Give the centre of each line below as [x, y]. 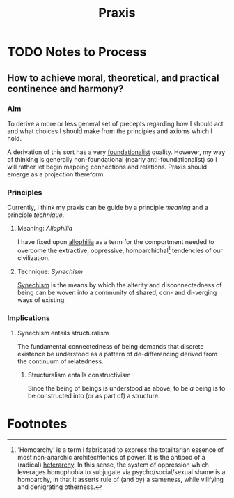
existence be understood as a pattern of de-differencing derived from [117, 354]
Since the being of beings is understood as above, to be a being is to [126, 388]
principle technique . [36, 215]
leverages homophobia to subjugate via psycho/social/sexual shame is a [121, 472]
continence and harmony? [65, 89]
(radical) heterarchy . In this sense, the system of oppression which [113, 465]
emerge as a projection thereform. [56, 174]
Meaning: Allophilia [45, 229]
